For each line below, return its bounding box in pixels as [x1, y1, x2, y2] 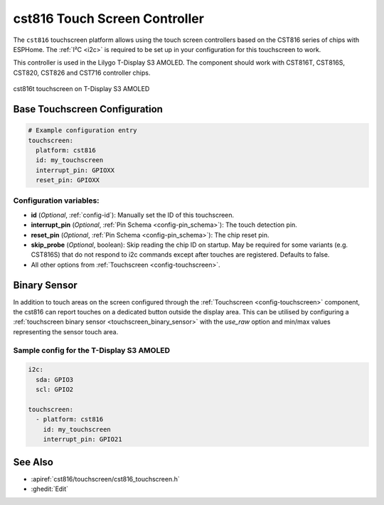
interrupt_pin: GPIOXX [36, 166, 115, 174]
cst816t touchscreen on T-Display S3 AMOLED [13, 85, 150, 93]
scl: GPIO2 [36, 386, 74, 394]
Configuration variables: [13, 196, 100, 206]
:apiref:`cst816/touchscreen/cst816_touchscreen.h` [31, 474, 181, 483]
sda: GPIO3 [36, 376, 74, 383]
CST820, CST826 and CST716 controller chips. [13, 68, 151, 77]
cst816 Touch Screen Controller [13, 11, 204, 26]
